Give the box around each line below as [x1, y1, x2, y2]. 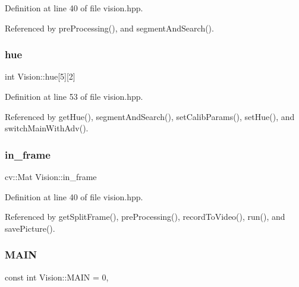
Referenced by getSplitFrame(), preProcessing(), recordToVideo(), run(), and [5, 210, 285, 223]
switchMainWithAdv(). [5, 122, 89, 134]
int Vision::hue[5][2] [5, 70, 75, 83]
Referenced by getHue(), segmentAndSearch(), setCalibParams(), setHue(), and [5, 110, 295, 122]
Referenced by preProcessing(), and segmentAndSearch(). [5, 21, 214, 34]
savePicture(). [5, 222, 55, 234]
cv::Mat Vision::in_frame [5, 171, 97, 182]
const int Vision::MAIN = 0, [5, 270, 109, 283]
